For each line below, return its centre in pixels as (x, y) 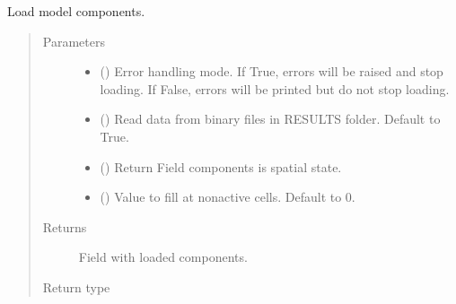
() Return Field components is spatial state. (221, 166)
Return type (76, 287)
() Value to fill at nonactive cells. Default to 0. (228, 197)
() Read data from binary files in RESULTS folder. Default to (270, 119)
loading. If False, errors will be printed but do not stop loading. (275, 88)
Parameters (74, 41)
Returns (65, 226)
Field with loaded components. (163, 257)
